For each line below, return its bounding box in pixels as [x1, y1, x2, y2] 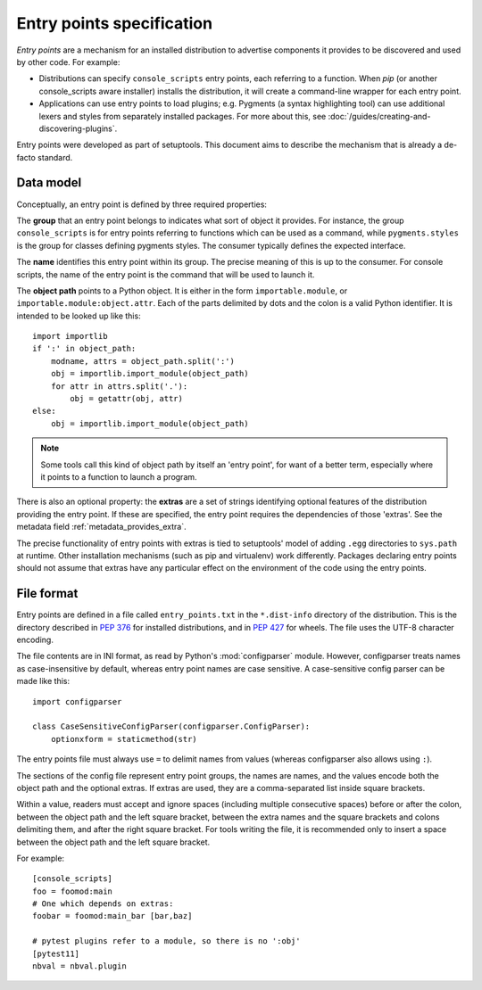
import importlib [32, 331, 108, 342]
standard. [37, 152, 73, 162]
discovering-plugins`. [38, 123, 118, 134]
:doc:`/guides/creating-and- [328, 111, 431, 121]
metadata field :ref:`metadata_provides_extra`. [16, 522, 187, 532]
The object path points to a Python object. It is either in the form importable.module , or [16, 285, 348, 296]
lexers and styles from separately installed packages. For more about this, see [38, 111, 327, 121]
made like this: [16, 676, 71, 687]
